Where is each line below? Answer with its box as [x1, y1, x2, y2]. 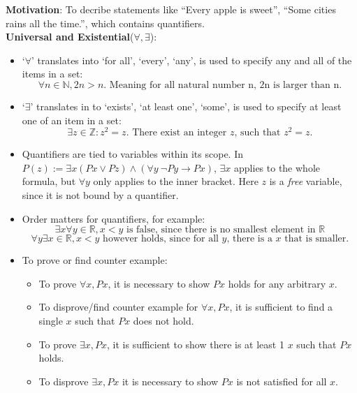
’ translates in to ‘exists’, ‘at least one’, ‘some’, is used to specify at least [30, 98, 342, 113]
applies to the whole [234, 160, 320, 175]
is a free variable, [269, 174, 342, 188]
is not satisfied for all [236, 373, 327, 388]
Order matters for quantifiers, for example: [22, 211, 205, 225]
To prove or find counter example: [22, 253, 168, 267]
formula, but [22, 174, 76, 188]
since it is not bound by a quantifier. [22, 188, 179, 202]
